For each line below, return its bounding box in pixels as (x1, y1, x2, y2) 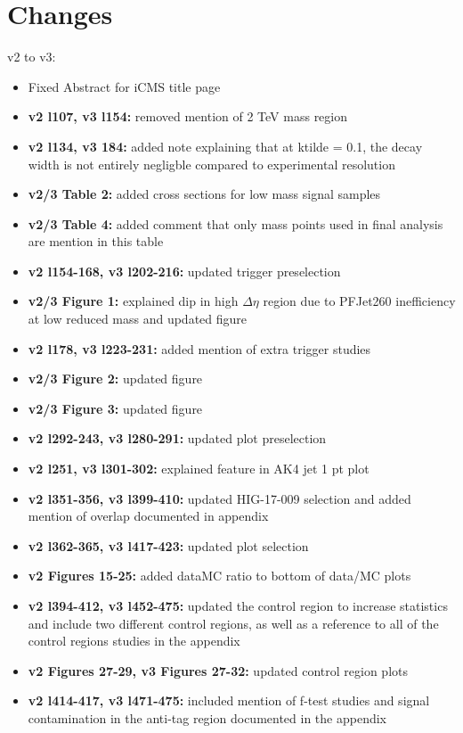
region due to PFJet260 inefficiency (263, 292, 456, 310)
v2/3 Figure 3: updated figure (28, 399, 203, 417)
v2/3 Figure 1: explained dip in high (28, 292, 239, 310)
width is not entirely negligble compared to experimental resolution (28, 154, 395, 173)
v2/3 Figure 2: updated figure (28, 369, 203, 388)
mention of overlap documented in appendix (28, 507, 269, 525)
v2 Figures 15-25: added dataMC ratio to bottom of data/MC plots (28, 566, 411, 585)
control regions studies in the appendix (28, 631, 240, 650)
